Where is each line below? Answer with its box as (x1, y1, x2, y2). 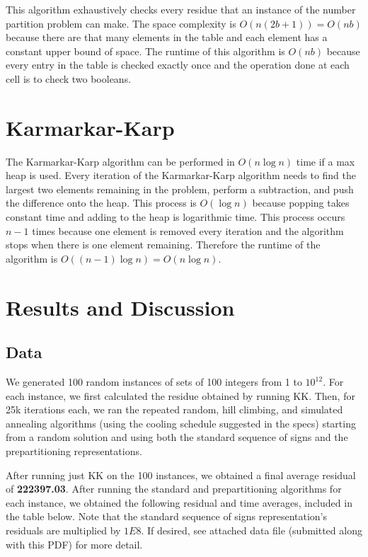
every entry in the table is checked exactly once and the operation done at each (6, 57, 350, 72)
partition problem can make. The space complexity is (6, 16, 236, 30)
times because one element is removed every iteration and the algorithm (32, 223, 344, 238)
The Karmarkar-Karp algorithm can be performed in (6, 154, 235, 168)
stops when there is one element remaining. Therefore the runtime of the (6, 237, 321, 252)
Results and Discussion (6, 292, 235, 321)
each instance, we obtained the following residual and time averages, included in (6, 495, 352, 510)
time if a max (296, 154, 355, 168)
